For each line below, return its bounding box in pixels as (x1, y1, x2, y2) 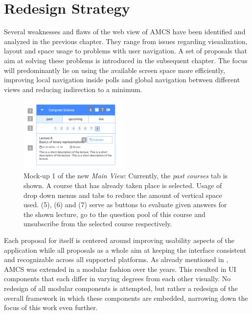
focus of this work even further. (4, 302, 98, 313)
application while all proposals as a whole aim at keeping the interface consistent (4, 244, 247, 255)
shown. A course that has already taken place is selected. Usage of (23, 180, 222, 190)
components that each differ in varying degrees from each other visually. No (4, 273, 231, 284)
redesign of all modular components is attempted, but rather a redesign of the (4, 283, 238, 293)
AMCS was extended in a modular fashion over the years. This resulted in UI (4, 264, 236, 274)
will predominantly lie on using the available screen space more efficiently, (4, 65, 225, 75)
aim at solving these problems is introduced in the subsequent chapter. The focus (4, 55, 248, 65)
